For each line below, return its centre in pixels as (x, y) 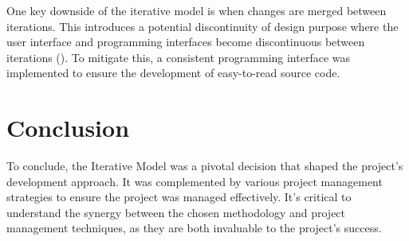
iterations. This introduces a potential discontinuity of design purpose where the (203, 26)
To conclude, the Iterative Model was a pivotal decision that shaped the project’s (205, 166)
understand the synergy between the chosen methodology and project (176, 212)
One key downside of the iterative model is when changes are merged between (197, 10)
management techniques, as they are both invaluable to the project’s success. (194, 228)
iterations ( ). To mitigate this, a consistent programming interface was (179, 57)
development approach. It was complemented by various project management (195, 181)
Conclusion (68, 128)
